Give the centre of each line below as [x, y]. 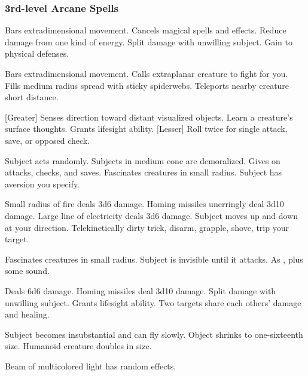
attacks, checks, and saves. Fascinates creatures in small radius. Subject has [144, 172]
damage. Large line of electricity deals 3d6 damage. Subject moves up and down [152, 215]
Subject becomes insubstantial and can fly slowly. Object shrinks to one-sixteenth [154, 334]
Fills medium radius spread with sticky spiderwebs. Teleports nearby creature [147, 85]
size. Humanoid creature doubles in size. [78, 346]
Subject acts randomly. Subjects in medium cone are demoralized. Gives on [143, 160]
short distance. [32, 97]
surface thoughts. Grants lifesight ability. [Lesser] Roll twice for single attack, [146, 129]
